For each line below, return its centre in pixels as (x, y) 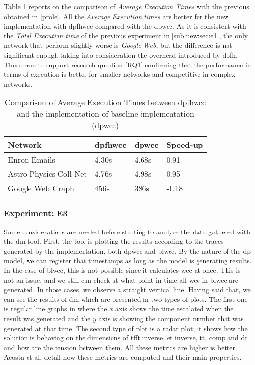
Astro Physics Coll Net (47, 174)
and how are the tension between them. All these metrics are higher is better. (121, 347)
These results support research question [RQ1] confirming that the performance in (127, 64)
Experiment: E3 (36, 213)
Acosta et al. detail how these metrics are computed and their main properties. (123, 357)
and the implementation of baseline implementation (105, 114)
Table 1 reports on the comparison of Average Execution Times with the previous (127, 6)
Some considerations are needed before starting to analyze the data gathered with (127, 231)
